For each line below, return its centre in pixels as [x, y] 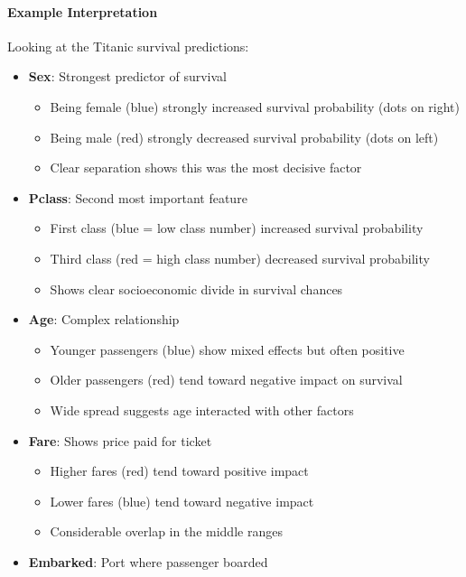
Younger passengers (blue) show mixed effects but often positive [227, 349]
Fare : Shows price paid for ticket [120, 440]
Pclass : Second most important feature [138, 197]
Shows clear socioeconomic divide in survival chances [196, 288]
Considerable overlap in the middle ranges [166, 531]
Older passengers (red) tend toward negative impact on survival [226, 380]
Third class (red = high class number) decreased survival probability [240, 258]
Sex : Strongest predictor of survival [128, 76]
